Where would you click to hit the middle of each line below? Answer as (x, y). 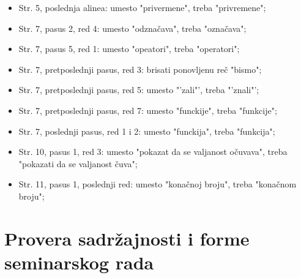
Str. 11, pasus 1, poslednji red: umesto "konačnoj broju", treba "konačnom (158, 184)
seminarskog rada (79, 262)
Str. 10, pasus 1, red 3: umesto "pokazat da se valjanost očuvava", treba (153, 152)
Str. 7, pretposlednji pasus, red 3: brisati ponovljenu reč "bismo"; (140, 69)
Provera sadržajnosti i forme (127, 238)
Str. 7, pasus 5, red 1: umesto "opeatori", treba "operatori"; (129, 49)
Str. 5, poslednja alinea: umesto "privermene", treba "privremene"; (142, 7)
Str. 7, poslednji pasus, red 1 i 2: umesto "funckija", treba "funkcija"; (147, 131)
